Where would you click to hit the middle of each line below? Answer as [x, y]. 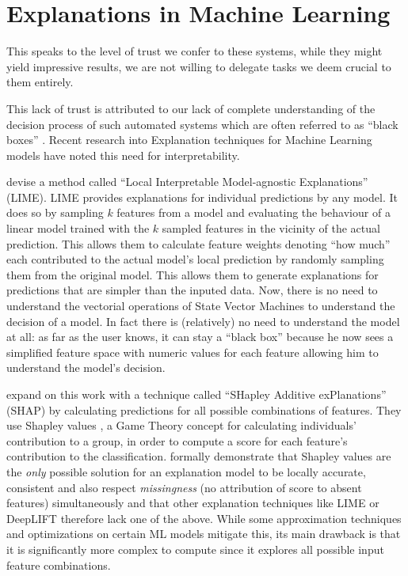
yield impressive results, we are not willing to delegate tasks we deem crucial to [199, 66]
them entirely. [40, 82]
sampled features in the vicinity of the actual [271, 228]
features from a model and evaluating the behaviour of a [254, 212]
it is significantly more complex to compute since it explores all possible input [195, 549]
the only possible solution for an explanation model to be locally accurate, [186, 471]
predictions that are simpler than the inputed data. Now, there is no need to [192, 290]
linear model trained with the [78, 228]
